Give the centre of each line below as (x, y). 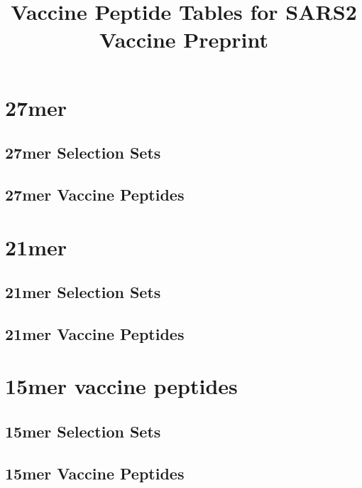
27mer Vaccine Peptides (95, 194)
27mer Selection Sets (83, 153)
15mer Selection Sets (83, 431)
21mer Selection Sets (83, 292)
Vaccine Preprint (184, 39)
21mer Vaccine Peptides (95, 333)
